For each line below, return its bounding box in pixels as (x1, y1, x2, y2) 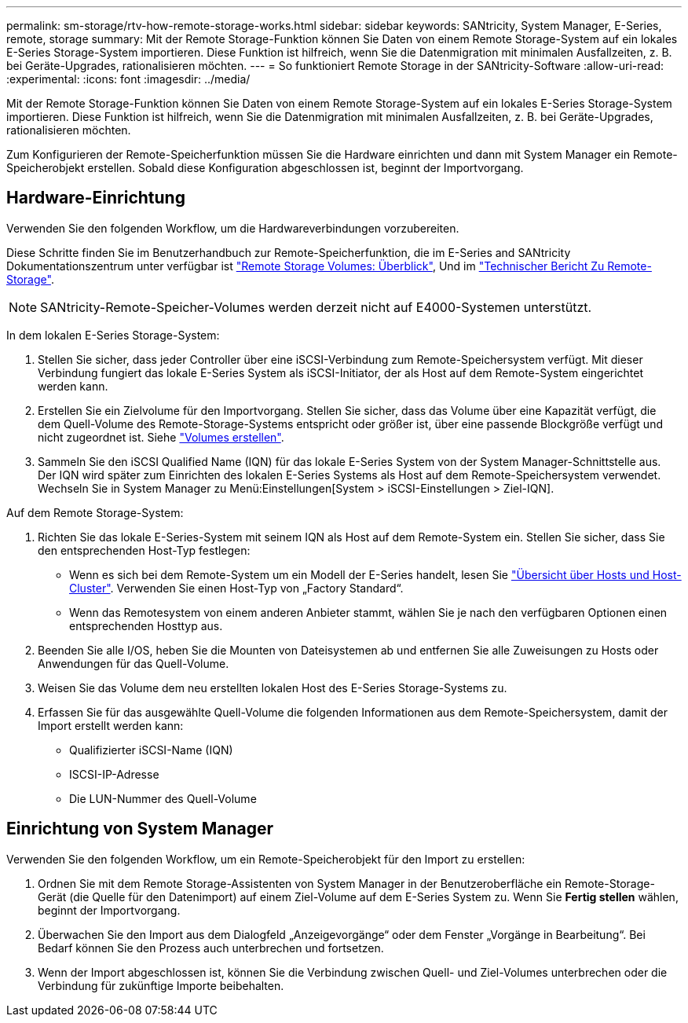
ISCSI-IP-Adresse (69, 767, 159, 781)
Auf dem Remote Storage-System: (6, 505, 184, 519)
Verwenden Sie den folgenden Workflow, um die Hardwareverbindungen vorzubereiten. (6, 221, 459, 235)
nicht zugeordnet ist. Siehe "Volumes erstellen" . (38, 430, 284, 444)
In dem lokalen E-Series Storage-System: (6, 328, 220, 342)
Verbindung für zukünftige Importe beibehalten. (38, 978, 284, 992)
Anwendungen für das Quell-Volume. (38, 656, 229, 670)
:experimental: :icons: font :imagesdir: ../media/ (6, 72, 251, 86)
